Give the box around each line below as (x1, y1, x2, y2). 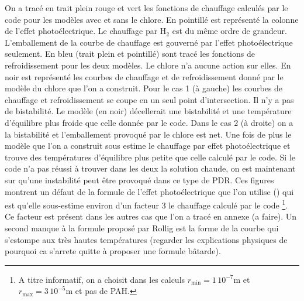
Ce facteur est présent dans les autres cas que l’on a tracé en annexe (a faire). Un (5, 210, 297, 223)
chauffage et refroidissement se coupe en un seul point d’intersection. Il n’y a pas (5, 93, 294, 105)
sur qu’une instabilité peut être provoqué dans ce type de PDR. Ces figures (5, 173, 274, 186)
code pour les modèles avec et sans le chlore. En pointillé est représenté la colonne (5, 13, 299, 25)
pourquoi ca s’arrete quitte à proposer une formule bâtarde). (5, 245, 221, 257)
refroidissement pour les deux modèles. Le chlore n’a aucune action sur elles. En (5, 59, 291, 71)
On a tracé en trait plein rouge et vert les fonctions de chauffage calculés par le (5, 2, 288, 13)
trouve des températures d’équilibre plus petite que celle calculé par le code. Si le (5, 150, 296, 163)
